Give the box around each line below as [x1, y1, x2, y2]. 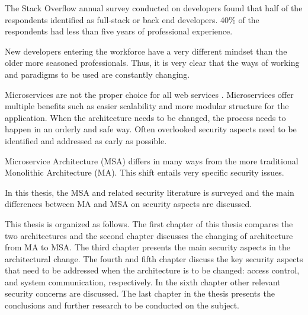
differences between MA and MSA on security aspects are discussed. [5, 198, 252, 210]
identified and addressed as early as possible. [5, 134, 167, 147]
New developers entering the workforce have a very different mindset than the [5, 44, 287, 57]
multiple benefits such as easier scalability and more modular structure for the [5, 100, 289, 112]
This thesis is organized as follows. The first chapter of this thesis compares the [5, 217, 293, 230]
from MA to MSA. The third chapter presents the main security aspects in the [5, 241, 291, 253]
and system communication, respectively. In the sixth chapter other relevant [5, 275, 281, 288]
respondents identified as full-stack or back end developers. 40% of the [5, 13, 259, 26]
